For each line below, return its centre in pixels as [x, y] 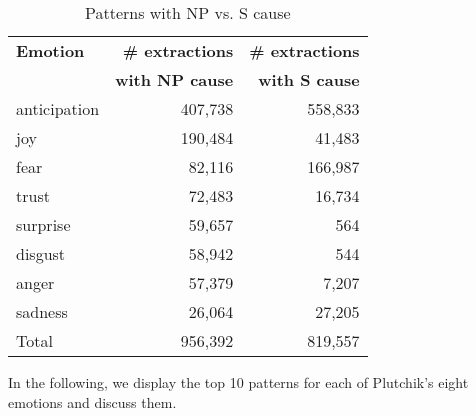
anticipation [58, 108]
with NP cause [174, 79]
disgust [41, 253]
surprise [43, 224]
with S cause [309, 79]
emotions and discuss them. [92, 401]
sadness [42, 311]
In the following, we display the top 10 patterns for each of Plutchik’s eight [238, 382]
